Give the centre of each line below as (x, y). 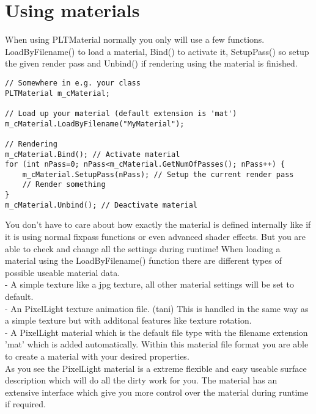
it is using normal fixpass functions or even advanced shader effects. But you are (156, 237)
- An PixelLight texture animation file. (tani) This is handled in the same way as (157, 308)
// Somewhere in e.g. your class (73, 83)
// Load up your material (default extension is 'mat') (121, 113)
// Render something (64, 185)
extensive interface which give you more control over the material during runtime (157, 392)
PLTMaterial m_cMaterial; (57, 93)
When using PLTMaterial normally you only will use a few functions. (135, 39)
